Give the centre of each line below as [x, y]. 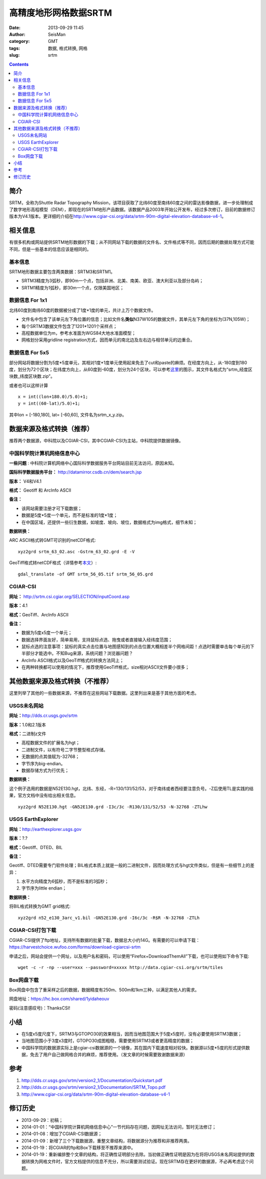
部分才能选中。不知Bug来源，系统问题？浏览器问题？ [79, 653]
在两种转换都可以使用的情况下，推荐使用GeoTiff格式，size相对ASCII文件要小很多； [105, 667]
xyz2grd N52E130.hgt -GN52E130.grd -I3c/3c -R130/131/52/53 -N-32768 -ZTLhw [113, 807]
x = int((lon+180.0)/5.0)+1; [53, 397]
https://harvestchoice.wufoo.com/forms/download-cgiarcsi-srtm [75, 947]
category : [19, 41]
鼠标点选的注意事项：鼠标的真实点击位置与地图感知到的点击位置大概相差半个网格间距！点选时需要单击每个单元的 [136, 646]
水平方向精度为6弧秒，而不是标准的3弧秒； [65, 881]
